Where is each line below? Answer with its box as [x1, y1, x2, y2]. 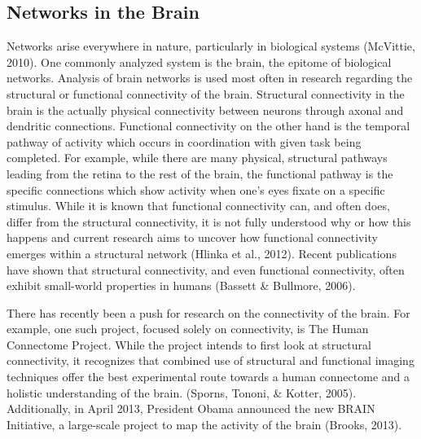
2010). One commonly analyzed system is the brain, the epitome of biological [7, 53, 392, 70]
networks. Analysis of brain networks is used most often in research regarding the [7, 69, 413, 86]
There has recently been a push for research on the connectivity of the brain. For [7, 304, 410, 321]
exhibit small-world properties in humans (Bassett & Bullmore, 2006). [7, 277, 356, 294]
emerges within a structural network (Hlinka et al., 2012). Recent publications [7, 244, 397, 261]
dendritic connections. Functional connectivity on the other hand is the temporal [7, 117, 410, 134]
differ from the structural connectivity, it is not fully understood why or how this [7, 213, 411, 230]
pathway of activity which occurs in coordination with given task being [7, 133, 362, 150]
